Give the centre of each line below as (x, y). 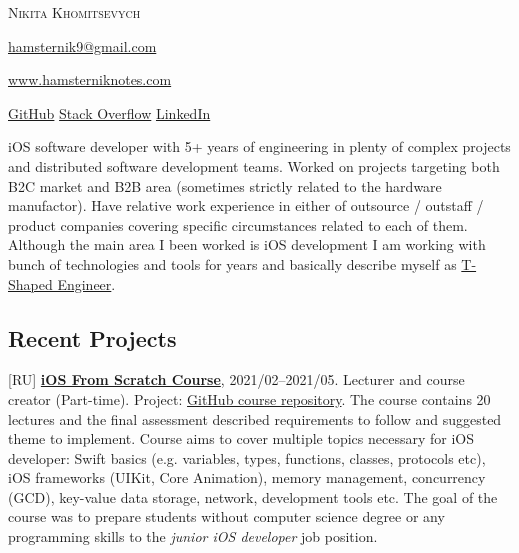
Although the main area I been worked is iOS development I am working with (247, 244)
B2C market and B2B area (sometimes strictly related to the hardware (225, 185)
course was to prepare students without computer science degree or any (226, 516)
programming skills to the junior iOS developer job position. (193, 536)
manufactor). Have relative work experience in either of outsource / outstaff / (246, 205)
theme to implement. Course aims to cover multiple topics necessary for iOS (241, 438)
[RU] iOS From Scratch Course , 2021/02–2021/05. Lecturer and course (236, 379)
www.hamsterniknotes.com (90, 79)
